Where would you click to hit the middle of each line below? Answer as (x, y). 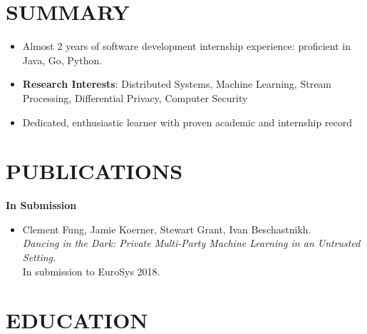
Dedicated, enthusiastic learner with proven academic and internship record (187, 122)
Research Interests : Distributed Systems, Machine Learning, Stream (177, 84)
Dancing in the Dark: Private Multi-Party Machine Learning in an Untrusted (191, 243)
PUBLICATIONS (94, 171)
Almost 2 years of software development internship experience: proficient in (186, 46)
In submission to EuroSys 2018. (91, 271)
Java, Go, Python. (62, 60)
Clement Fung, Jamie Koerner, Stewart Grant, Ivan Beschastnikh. (167, 229)
